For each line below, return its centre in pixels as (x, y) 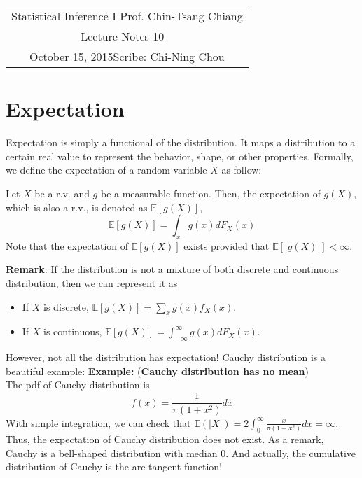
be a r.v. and (62, 193)
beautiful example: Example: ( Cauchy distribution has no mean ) (157, 371)
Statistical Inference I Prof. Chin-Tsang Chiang (127, 16)
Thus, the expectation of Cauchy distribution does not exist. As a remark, (165, 439)
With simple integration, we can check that (98, 422)
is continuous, (73, 331)
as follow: (242, 170)
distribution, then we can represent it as (92, 283)
